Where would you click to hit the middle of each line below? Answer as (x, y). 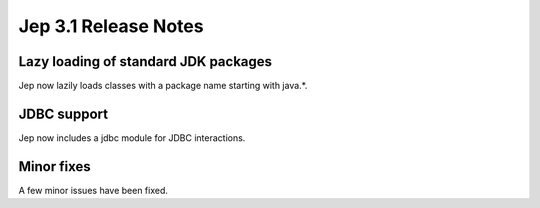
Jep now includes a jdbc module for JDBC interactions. (132, 137)
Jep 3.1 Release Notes (111, 26)
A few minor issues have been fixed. (93, 190)
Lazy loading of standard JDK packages (145, 61)
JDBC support (63, 113)
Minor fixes (54, 166)
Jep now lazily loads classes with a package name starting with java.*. (163, 86)
